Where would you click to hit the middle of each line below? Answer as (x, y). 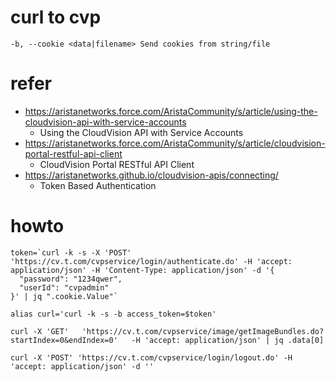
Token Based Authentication (98, 185)
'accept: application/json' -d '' (82, 366)
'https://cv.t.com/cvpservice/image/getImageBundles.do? (203, 331)
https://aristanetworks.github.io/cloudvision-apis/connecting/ (151, 175)
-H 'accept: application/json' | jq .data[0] (228, 340)
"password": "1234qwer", (71, 279)
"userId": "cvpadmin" (64, 287)
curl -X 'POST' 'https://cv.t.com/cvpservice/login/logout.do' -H (151, 357)
